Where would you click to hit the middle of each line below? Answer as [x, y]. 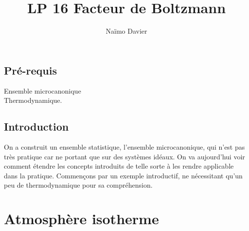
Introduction [36, 126]
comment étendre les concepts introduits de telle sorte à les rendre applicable [119, 166]
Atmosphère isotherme [81, 219]
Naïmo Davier [126, 31]
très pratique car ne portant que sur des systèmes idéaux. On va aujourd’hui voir [124, 156]
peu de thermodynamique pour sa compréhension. [78, 185]
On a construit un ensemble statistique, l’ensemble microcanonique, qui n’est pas [124, 146]
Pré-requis [30, 70]
